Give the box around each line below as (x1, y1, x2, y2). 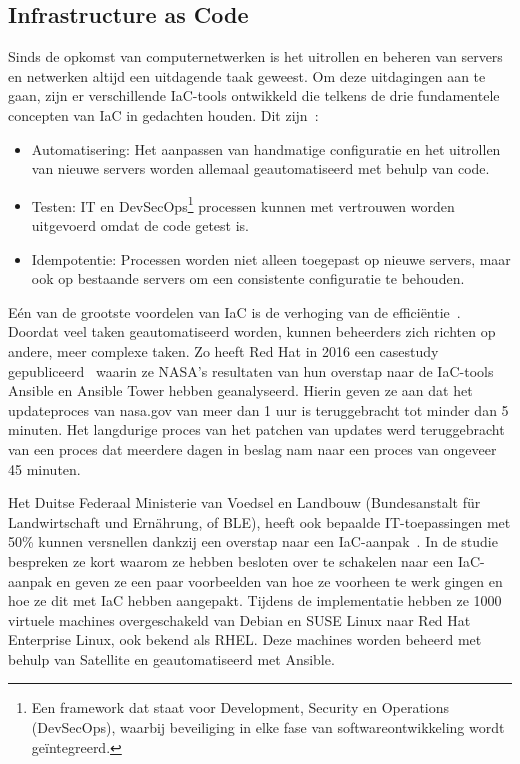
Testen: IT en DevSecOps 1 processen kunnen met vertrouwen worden (31, 192, 455, 216)
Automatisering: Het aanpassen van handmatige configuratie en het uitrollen (31, 138, 501, 159)
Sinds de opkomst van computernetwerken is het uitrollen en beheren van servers (8, 46, 503, 67)
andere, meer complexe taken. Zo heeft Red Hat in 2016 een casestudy (8, 340, 439, 361)
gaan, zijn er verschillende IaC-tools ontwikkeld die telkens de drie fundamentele (8, 85, 500, 106)
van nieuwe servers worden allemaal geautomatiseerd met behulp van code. (31, 158, 490, 179)
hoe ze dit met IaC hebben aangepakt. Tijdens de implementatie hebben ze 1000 (8, 590, 502, 611)
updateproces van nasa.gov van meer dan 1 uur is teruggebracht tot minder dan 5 (8, 399, 509, 420)
